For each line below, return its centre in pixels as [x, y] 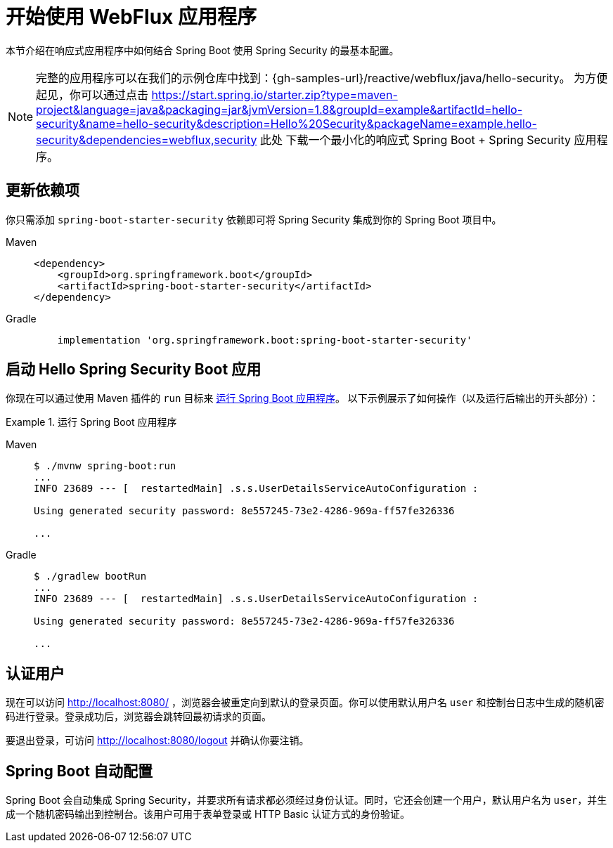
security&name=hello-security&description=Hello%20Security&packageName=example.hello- [286, 123]
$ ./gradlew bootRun [90, 576]
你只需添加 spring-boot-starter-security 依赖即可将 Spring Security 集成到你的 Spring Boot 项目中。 [254, 219]
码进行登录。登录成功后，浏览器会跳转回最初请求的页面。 [138, 717]
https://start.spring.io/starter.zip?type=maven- [275, 94]
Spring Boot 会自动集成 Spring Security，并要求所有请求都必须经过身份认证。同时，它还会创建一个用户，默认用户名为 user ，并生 [306, 800]
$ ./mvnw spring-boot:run [105, 466]
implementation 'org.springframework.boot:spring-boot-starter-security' [265, 340]
